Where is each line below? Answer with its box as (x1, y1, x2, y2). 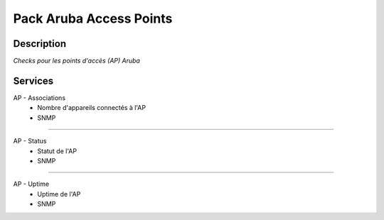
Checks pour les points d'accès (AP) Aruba (13, 57, 140, 65)
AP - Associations (13, 93, 66, 102)
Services (13, 75, 54, 87)
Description (13, 38, 67, 50)
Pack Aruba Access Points (13, 11, 173, 26)
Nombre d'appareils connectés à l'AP (37, 104, 146, 112)
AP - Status (13, 137, 47, 145)
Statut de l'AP (37, 146, 78, 155)
